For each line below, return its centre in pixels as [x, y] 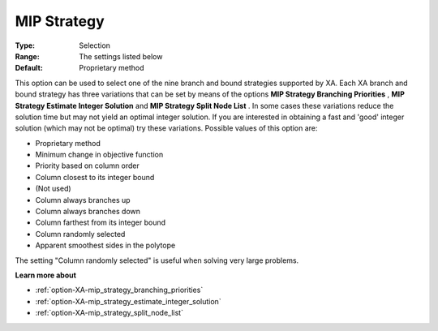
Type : [25, 45]
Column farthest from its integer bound [101, 222]
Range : [27, 56]
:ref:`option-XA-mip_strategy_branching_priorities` [119, 290]
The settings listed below [121, 56]
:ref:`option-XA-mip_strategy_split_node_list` [109, 313]
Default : [29, 68]
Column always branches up [83, 200]
